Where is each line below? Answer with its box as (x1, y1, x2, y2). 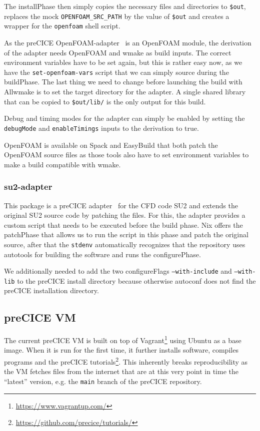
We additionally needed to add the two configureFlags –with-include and (4, 266, 232, 276)
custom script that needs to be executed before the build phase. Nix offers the (4, 219, 243, 230)
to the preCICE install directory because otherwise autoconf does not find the (17, 275, 256, 286)
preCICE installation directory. (4, 285, 99, 296)
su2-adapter (4, 180, 52, 193)
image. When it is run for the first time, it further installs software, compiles (4, 345, 238, 355)
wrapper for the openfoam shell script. (4, 20, 120, 31)
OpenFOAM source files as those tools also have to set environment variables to (4, 149, 249, 160)
